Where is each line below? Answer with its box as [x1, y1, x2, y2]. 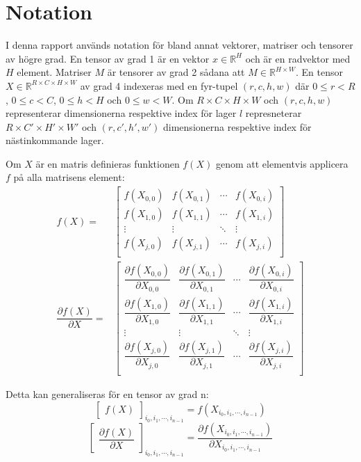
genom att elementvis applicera [215, 156, 349, 170]
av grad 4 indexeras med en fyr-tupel [80, 78, 238, 93]
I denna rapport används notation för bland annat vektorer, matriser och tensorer [6, 38, 353, 52]
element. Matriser [17, 65, 92, 79]
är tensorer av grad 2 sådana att [107, 65, 245, 79]
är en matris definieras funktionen [35, 156, 180, 170]
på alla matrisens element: [13, 170, 125, 184]
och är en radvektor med [245, 51, 351, 65]
